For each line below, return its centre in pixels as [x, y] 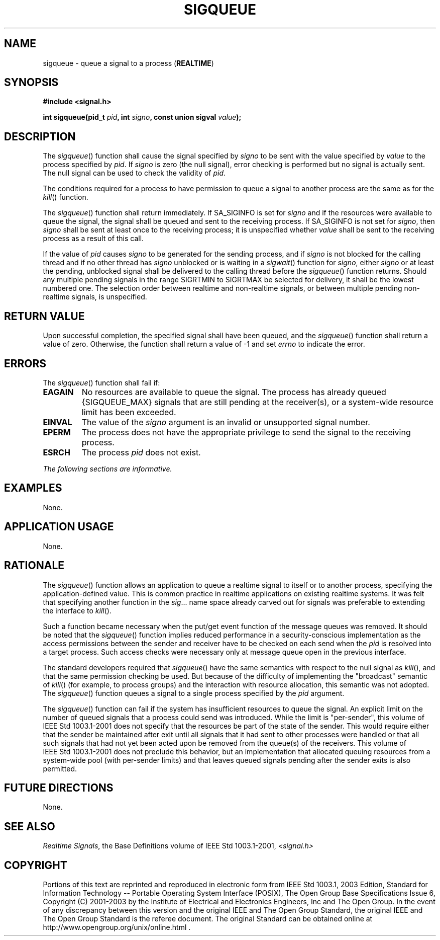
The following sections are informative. [107, 468]
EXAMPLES [33, 488]
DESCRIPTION [40, 136]
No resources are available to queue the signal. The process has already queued [234, 392]
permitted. [60, 768]
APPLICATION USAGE [59, 527]
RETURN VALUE [44, 316]
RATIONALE [34, 566]
